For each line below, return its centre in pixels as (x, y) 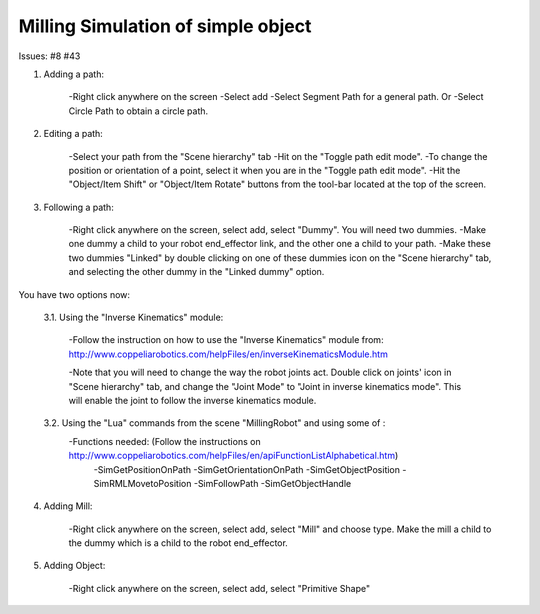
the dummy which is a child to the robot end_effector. (178, 543)
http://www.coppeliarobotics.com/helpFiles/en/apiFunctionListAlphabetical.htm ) (233, 456)
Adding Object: (74, 566)
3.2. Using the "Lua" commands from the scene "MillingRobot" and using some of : (214, 423)
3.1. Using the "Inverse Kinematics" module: (133, 317)
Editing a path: (73, 134)
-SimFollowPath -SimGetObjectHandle (272, 483)
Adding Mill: (68, 506)
